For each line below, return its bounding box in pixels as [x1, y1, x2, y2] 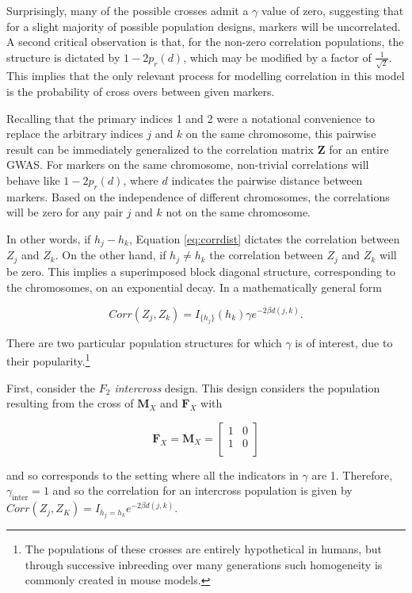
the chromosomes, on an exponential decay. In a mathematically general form [6, 278, 382, 295]
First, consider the [6, 379, 96, 396]
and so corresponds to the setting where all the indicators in [6, 466, 299, 483]
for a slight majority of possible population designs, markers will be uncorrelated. [6, 17, 401, 34]
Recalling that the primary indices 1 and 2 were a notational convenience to [6, 109, 376, 126]
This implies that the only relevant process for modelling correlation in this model [6, 67, 405, 84]
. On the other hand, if [55, 247, 166, 263]
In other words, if [6, 231, 91, 247]
